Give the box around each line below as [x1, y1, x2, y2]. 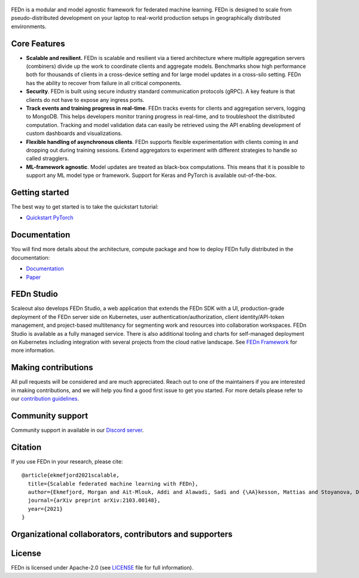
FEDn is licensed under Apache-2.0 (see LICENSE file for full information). [11, 564, 194, 571]
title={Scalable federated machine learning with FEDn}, [28, 480, 199, 487]
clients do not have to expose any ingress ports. [26, 96, 145, 103]
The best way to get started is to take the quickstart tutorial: [11, 203, 159, 210]
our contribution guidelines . [11, 395, 79, 402]
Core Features [11, 38, 65, 49]
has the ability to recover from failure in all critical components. [26, 79, 182, 86]
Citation [11, 442, 42, 452]
